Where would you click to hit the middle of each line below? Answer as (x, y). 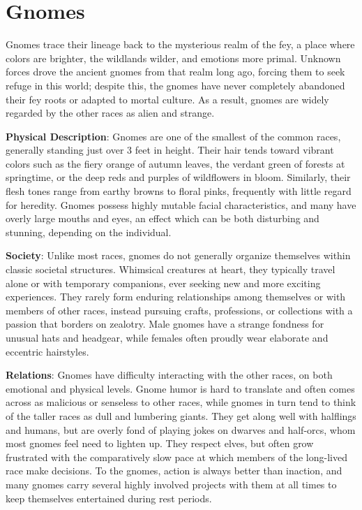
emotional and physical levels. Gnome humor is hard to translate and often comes (180, 388)
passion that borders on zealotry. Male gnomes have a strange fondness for (165, 324)
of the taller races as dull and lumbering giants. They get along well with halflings (181, 415)
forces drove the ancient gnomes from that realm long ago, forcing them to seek (175, 72)
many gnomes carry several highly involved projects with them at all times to (171, 484)
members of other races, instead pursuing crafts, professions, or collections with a (179, 310)
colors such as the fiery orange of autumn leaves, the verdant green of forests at (175, 163)
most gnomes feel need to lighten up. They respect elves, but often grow (160, 443)
